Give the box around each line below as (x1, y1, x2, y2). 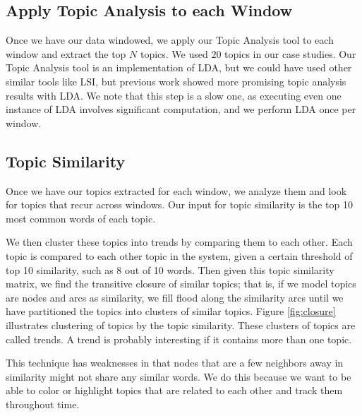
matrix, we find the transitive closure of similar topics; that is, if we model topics (6, 276, 356, 291)
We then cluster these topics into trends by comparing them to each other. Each (6, 234, 353, 249)
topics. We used (140, 46, 208, 61)
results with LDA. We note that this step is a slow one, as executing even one (6, 88, 342, 102)
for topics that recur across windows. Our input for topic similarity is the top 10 (6, 197, 353, 212)
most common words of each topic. (6, 210, 156, 225)
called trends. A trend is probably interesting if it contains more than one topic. (6, 331, 352, 346)
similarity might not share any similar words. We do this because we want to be (6, 369, 351, 384)
